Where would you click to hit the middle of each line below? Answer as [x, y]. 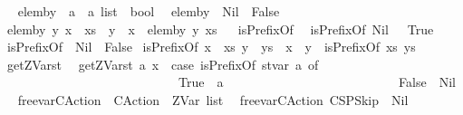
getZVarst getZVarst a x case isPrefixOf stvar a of [163, 64]
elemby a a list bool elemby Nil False [149, 11]
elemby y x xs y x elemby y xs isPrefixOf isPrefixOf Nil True [220, 29]
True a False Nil [317, 82]
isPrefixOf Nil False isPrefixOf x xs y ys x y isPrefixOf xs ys [211, 47]
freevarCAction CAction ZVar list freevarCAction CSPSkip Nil [213, 99]
